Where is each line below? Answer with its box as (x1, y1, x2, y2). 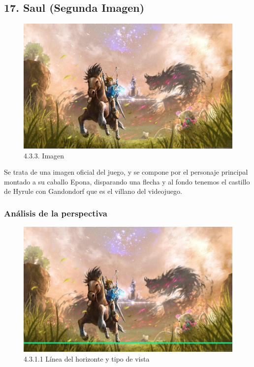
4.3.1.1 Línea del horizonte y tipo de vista (24, 353, 150, 364)
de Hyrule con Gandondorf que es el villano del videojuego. (4, 186, 182, 196)
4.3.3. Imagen (24, 150, 64, 160)
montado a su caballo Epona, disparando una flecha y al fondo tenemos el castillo (4, 176, 250, 186)
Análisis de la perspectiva (4, 207, 107, 219)
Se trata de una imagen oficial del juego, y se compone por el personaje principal (4, 167, 248, 177)
